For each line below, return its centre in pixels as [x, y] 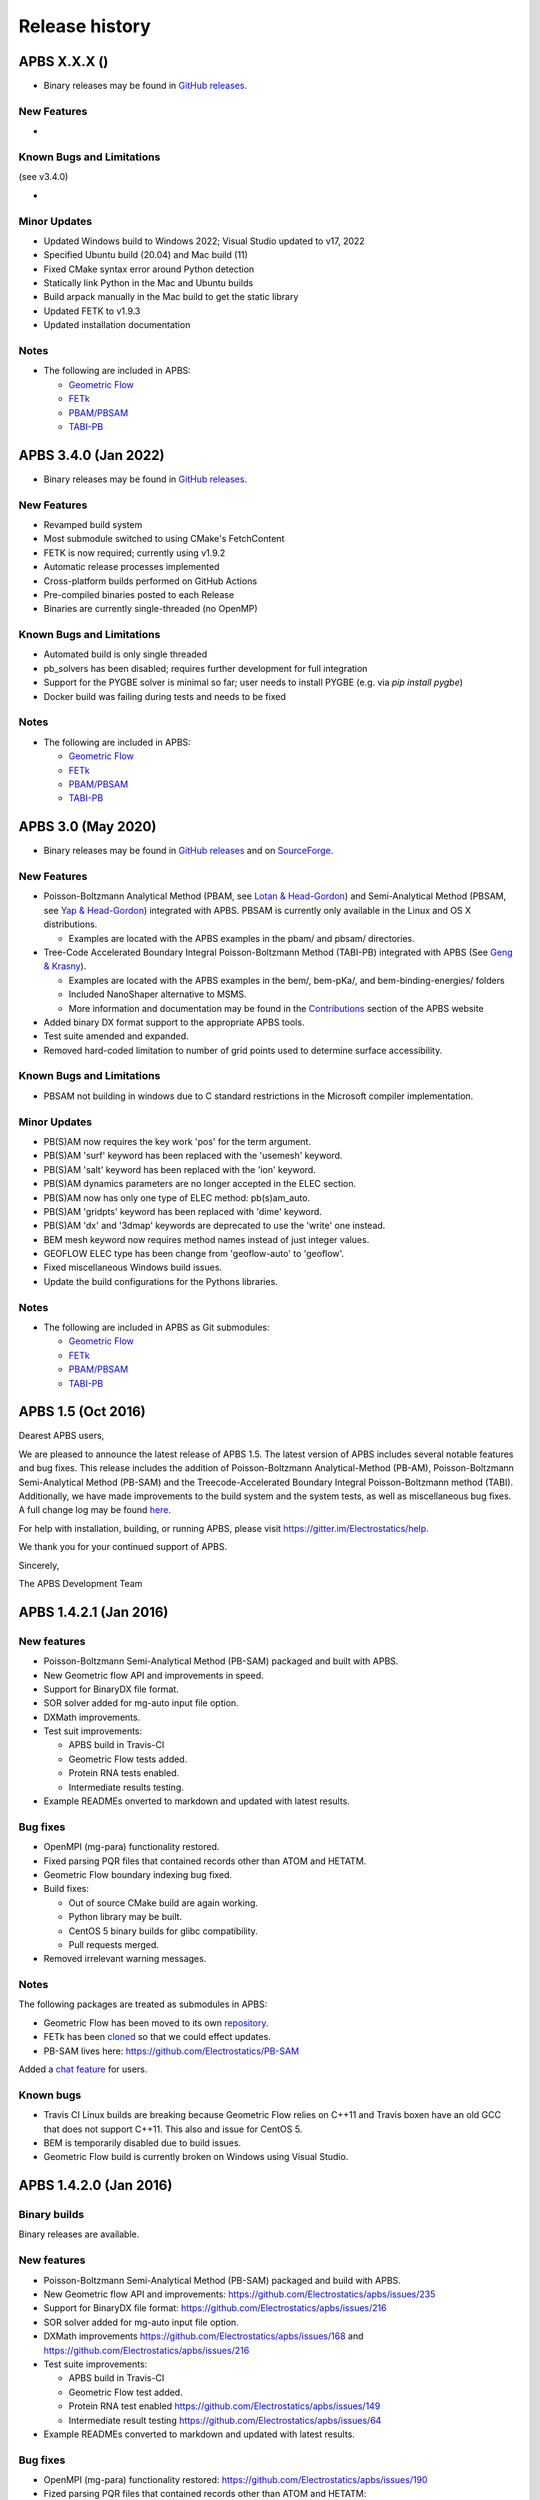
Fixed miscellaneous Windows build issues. [133, 1267]
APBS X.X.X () [63, 61]
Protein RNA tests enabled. [124, 1773]
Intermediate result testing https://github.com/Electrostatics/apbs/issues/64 [225, 2420]
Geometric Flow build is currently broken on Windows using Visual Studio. [196, 2157]
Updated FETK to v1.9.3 [92, 311]
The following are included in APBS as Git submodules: [156, 1327]
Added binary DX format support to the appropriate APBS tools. [174, 1022]
